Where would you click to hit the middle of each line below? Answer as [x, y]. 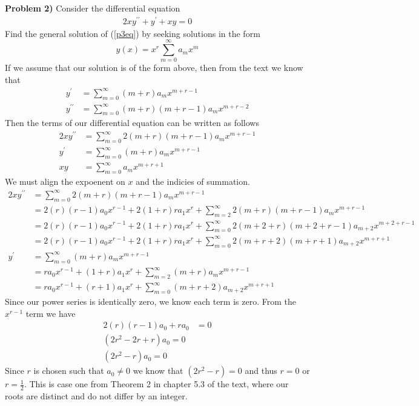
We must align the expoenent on [65, 181]
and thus [261, 371]
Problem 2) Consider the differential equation [93, 8]
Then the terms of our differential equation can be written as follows [132, 123]
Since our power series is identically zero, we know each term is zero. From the [150, 301]
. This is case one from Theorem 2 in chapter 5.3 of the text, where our [156, 384]
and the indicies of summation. [193, 181]
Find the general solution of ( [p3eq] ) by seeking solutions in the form [133, 33]
